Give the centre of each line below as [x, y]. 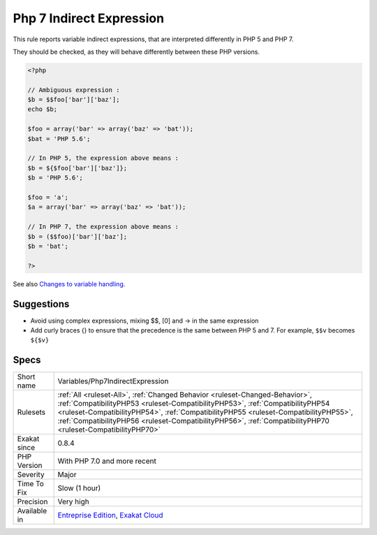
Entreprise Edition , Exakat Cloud [110, 515]
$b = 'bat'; [48, 246]
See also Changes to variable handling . [69, 284]
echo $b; [43, 109]
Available [32, 511]
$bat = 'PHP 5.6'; [59, 139]
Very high [74, 501]
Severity [31, 475]
